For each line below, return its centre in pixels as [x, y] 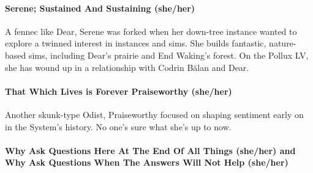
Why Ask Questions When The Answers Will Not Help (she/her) [147, 162]
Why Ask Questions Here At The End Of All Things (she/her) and [150, 150]
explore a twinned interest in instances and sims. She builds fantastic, [136, 43]
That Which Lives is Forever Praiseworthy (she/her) [119, 91]
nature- [283, 43]
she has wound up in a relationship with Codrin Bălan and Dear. [127, 67]
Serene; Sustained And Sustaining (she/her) [100, 8]
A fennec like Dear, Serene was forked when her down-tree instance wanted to [151, 31]
